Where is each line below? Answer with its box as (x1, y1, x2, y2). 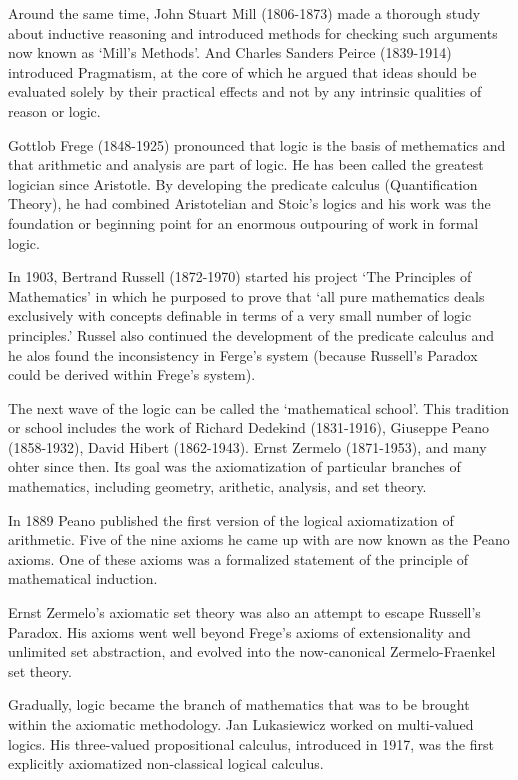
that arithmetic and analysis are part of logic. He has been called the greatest (8, 154, 484, 175)
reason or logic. (8, 100, 101, 121)
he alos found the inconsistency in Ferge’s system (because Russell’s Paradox (8, 344, 478, 365)
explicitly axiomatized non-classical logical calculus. (8, 753, 324, 774)
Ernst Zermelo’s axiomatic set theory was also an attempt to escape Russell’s (8, 602, 481, 623)
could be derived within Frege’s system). (8, 364, 256, 385)
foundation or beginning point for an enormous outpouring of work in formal (8, 212, 479, 233)
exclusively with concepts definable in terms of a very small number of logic (8, 305, 472, 326)
